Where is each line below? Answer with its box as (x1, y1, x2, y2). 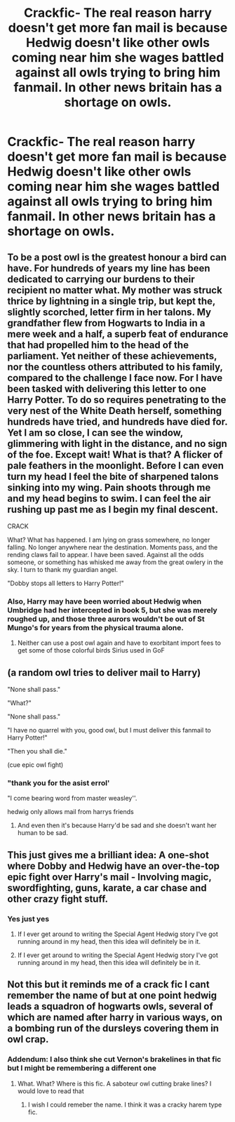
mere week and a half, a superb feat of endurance (7, 328, 229, 340)
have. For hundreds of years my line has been (7, 262, 210, 274)
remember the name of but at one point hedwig (7, 989, 217, 1001)
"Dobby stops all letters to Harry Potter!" (7, 579, 124, 587)
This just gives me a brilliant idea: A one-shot (7, 849, 209, 861)
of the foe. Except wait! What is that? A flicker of (7, 448, 223, 460)
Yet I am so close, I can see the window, (7, 427, 184, 439)
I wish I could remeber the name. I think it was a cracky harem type (27, 1100, 222, 1109)
